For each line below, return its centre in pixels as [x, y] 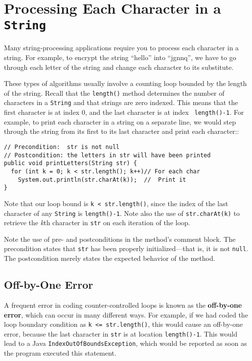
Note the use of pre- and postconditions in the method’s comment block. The [120, 239]
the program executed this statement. [60, 353]
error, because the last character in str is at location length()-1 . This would [121, 333]
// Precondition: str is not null [62, 147]
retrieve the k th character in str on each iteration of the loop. [97, 223]
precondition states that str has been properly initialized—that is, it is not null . [126, 248]
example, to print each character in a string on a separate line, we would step [120, 121]
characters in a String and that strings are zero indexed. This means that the [121, 102]
